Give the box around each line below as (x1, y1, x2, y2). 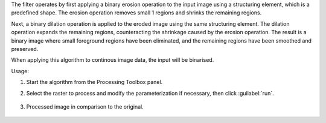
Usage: (11, 67, 30, 74)
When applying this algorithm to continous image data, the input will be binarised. (11, 56, 214, 64)
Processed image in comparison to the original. (26, 103, 144, 110)
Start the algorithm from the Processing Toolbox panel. (26, 79, 163, 86)
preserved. (11, 45, 39, 52)
